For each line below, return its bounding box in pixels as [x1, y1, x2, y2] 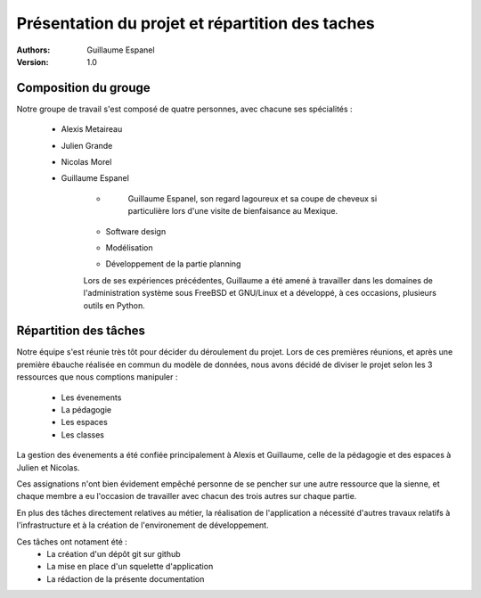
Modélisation [105, 242, 153, 253]
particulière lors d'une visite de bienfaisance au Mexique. [127, 206, 338, 217]
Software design [105, 225, 167, 236]
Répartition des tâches [16, 324, 146, 339]
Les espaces [61, 417, 109, 428]
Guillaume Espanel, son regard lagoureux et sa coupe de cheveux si [127, 193, 378, 204]
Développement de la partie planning [105, 258, 241, 269]
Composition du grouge [16, 80, 151, 95]
